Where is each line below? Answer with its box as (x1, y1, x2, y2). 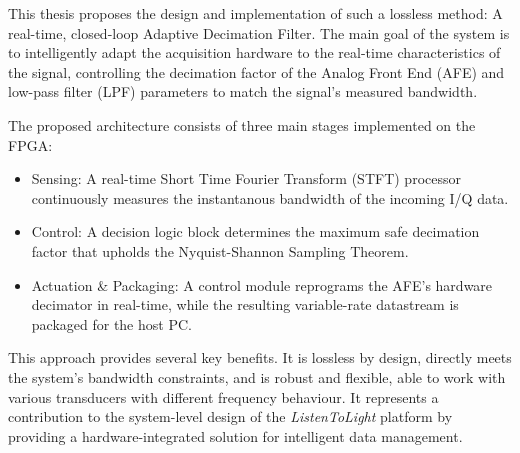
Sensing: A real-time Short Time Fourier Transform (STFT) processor (31, 168, 461, 189)
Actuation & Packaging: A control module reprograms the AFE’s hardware (31, 274, 493, 295)
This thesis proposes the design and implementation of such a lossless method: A (8, 3, 503, 23)
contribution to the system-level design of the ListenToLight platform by (8, 406, 453, 427)
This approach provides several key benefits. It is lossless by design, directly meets (8, 347, 512, 368)
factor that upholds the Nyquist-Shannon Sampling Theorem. (31, 240, 409, 261)
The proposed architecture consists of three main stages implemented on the (8, 114, 476, 135)
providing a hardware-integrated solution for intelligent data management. (8, 425, 463, 446)
